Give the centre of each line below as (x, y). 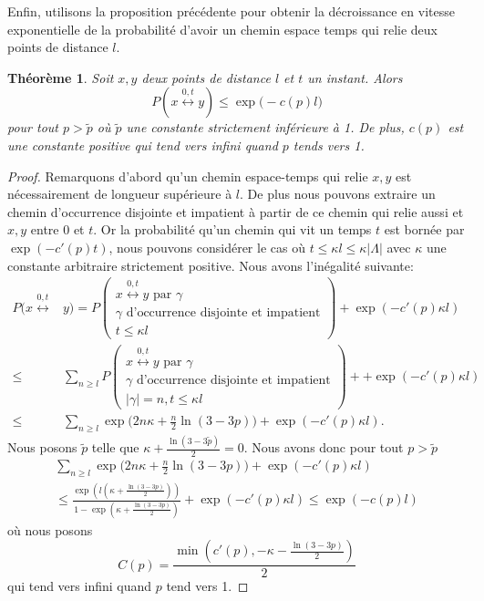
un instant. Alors (355, 77)
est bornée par (424, 229)
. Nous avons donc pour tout (324, 447)
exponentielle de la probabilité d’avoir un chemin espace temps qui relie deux (222, 29)
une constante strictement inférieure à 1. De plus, (265, 127)
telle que (115, 447)
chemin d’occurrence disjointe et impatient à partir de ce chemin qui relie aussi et (236, 211)
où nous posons (50, 529)
